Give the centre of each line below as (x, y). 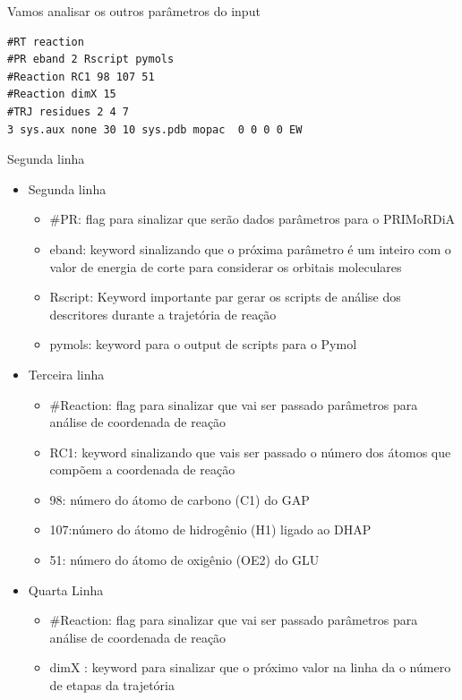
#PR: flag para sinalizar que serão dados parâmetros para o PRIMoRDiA (252, 219)
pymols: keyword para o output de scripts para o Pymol (203, 344)
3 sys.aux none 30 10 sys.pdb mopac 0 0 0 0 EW (155, 129)
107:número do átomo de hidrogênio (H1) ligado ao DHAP (210, 529)
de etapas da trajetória (112, 685)
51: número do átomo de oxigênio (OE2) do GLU (184, 560)
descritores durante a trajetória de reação (163, 314)
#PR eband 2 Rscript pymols (91, 60)
